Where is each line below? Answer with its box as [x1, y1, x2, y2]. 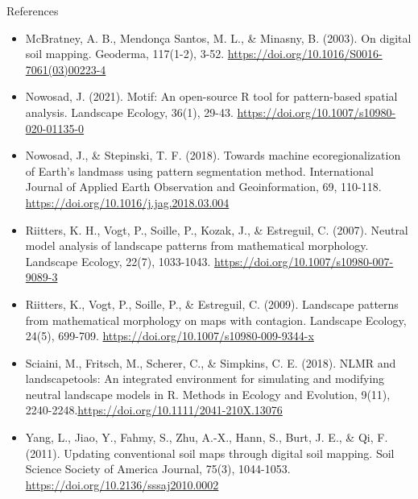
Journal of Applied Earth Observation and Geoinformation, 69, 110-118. [25, 178, 382, 195]
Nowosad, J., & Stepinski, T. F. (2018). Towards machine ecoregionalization [25, 147, 401, 164]
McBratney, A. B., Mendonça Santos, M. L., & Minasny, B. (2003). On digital [25, 29, 412, 46]
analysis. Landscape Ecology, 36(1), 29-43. [25, 103, 234, 120]
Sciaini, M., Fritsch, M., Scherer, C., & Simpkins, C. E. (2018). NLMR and [25, 354, 396, 371]
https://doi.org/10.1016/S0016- [227, 45, 383, 62]
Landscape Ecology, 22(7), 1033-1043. [25, 252, 211, 269]
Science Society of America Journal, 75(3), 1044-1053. [25, 460, 291, 477]
